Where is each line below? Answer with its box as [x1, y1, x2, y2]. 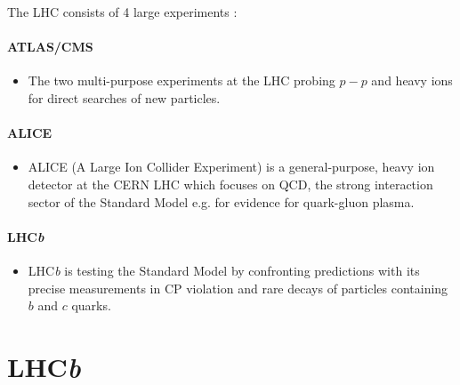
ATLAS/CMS [7, 37, 93, 56]
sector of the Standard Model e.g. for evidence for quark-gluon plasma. [28, 192, 415, 211]
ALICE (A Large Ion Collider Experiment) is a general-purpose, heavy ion [28, 157, 435, 176]
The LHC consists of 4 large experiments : [7, 3, 238, 20]
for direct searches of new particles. [28, 88, 221, 107]
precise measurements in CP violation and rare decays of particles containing [28, 278, 448, 297]
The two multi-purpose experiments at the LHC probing [28, 71, 335, 90]
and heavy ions [371, 71, 453, 90]
